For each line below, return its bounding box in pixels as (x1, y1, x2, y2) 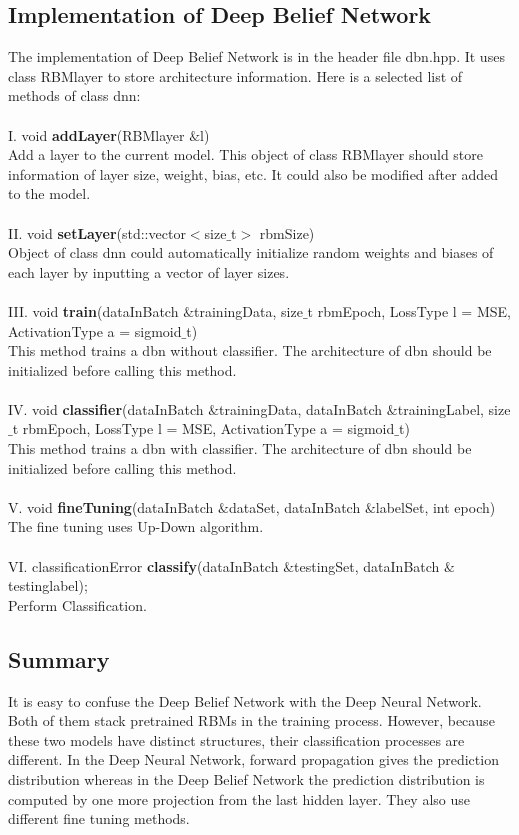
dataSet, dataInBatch (228, 496, 361, 517)
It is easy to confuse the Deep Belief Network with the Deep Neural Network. (8, 690, 482, 711)
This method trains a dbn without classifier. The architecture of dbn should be (8, 340, 492, 361)
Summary (8, 643, 110, 674)
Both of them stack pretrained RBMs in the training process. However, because (8, 710, 495, 731)
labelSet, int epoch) (375, 496, 496, 517)
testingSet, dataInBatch (294, 555, 440, 576)
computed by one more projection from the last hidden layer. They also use (8, 788, 470, 809)
